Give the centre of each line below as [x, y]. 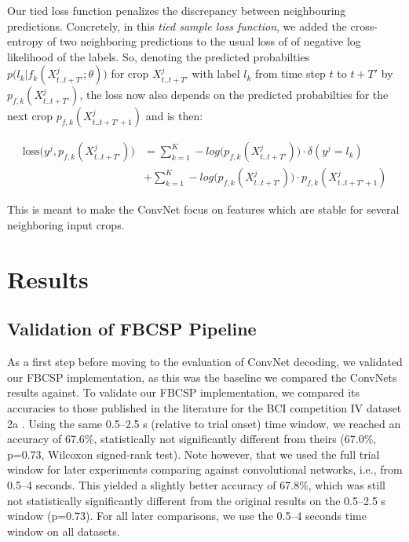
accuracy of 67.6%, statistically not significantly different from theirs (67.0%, [192, 439]
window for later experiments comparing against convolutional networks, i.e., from [205, 469]
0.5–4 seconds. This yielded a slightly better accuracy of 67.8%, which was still [196, 484]
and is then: [174, 116]
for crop [130, 73]
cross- [364, 26]
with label [216, 73]
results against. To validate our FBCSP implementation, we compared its [183, 392]
